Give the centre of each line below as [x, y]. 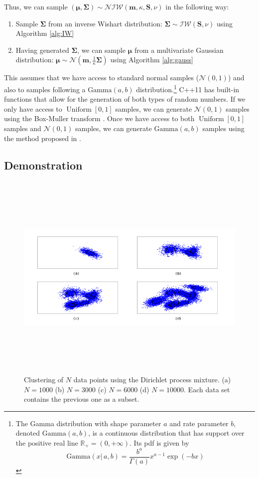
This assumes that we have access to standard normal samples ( [102, 78]
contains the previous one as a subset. [82, 399]
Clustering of [44, 379]
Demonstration [43, 165]
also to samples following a [45, 89]
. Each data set [207, 389]
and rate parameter [199, 423]
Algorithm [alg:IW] [45, 33]
